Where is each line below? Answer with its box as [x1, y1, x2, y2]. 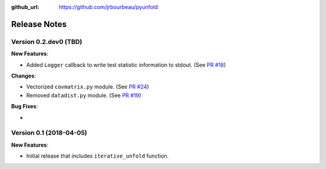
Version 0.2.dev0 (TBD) [11, 37, 83, 46]
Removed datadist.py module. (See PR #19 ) [26, 91, 141, 99]
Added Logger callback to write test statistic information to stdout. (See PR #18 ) [26, 61, 226, 69]
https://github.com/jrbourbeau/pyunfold [59, 4, 158, 10]
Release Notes [11, 19, 67, 29]
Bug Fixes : [11, 103, 39, 110]
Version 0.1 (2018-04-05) [11, 129, 88, 137]
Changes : [11, 72, 36, 79]
